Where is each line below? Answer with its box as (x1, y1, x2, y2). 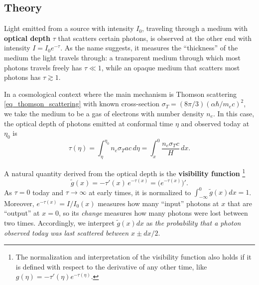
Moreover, (4, 198, 34, 208)
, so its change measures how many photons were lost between (58, 208, 248, 218)
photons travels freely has (4, 62, 82, 72)
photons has (4, 72, 41, 82)
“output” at (4, 208, 40, 218)
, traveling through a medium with (142, 23, 248, 33)
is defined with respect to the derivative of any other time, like (15, 261, 207, 272)
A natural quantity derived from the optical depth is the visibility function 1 (4, 167, 246, 178)
